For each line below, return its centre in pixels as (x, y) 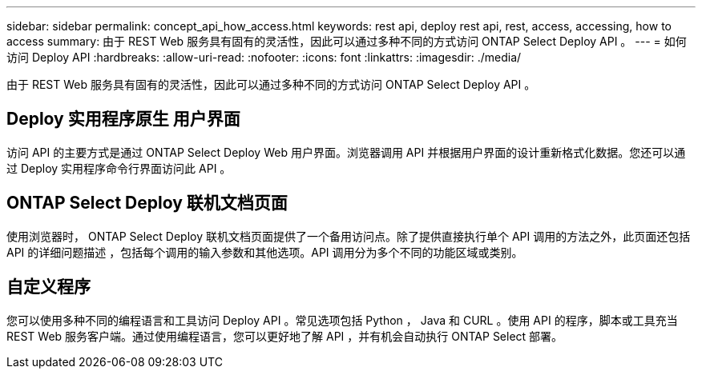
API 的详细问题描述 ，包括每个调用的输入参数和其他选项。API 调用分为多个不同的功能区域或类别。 (265, 252)
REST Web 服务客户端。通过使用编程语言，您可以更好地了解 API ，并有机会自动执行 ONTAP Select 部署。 (285, 336)
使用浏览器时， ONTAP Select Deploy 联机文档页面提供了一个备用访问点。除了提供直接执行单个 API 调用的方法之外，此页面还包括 (349, 236)
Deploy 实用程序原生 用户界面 (123, 119)
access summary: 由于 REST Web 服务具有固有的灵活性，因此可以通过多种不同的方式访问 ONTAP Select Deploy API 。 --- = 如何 (347, 41)
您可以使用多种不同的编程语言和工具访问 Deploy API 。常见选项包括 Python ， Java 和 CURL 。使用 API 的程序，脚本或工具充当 (342, 320)
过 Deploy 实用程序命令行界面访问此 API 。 (119, 168)
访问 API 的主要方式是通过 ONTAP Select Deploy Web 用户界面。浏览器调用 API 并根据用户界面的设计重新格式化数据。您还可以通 (346, 152)
